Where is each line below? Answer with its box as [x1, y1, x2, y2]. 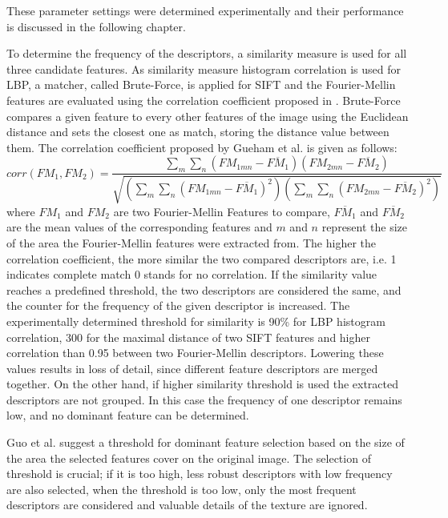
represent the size [321, 219, 408, 235]
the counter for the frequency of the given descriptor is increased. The [6, 297, 350, 314]
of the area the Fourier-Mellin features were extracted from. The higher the [6, 234, 377, 251]
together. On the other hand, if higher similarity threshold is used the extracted [6, 375, 399, 392]
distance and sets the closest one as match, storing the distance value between [6, 123, 389, 140]
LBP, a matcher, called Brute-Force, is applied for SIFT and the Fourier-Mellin [6, 76, 396, 93]
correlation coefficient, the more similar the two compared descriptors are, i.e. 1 [6, 250, 397, 267]
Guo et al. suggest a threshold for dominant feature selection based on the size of [6, 434, 405, 451]
